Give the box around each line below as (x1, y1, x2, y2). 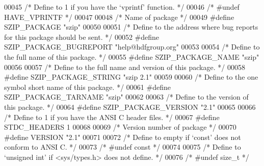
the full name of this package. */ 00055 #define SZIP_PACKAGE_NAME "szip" (4, 51, 259, 62)
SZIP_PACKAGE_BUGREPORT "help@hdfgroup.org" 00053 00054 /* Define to (4, 41, 260, 52)
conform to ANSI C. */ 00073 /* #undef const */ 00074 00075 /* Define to (4, 141, 241, 152)
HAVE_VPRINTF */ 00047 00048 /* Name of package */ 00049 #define (4, 11, 234, 22)
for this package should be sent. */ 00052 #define (4, 31, 159, 42)
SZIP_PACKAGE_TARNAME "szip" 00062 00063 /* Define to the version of (4, 91, 249, 102)
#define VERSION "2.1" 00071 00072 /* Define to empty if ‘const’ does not (4, 131, 241, 142)
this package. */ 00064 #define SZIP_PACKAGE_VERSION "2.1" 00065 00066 (4, 101, 256, 112)
